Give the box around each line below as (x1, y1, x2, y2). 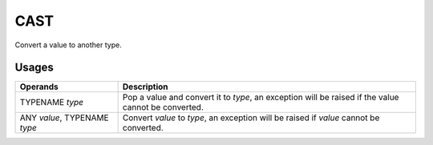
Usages (14, 61, 54, 75)
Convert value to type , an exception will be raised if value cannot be (122, 112, 380, 123)
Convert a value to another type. (14, 40, 122, 50)
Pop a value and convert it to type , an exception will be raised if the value (122, 92, 399, 103)
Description (122, 81, 168, 92)
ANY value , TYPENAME (19, 112, 109, 123)
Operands (19, 81, 59, 92)
